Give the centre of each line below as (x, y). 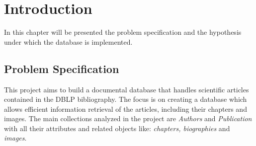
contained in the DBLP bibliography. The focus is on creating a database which (126, 99)
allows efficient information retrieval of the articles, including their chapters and (126, 109)
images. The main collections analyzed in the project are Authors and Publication (128, 118)
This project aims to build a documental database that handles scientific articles (127, 89)
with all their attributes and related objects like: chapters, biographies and (117, 128)
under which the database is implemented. (68, 41)
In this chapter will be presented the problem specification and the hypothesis (123, 32)
